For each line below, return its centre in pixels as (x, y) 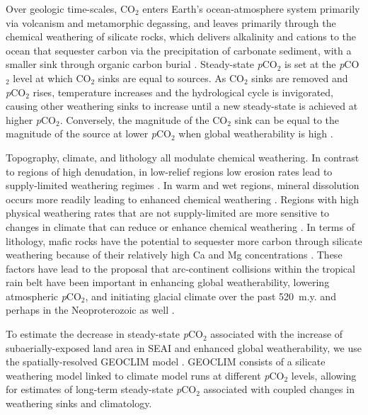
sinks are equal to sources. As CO (171, 78)
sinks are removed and (300, 78)
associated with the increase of (277, 334)
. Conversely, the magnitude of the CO (144, 119)
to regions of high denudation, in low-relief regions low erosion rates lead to (169, 171)
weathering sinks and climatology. (79, 403)
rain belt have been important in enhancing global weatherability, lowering (168, 282)
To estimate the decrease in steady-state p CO (104, 334)
